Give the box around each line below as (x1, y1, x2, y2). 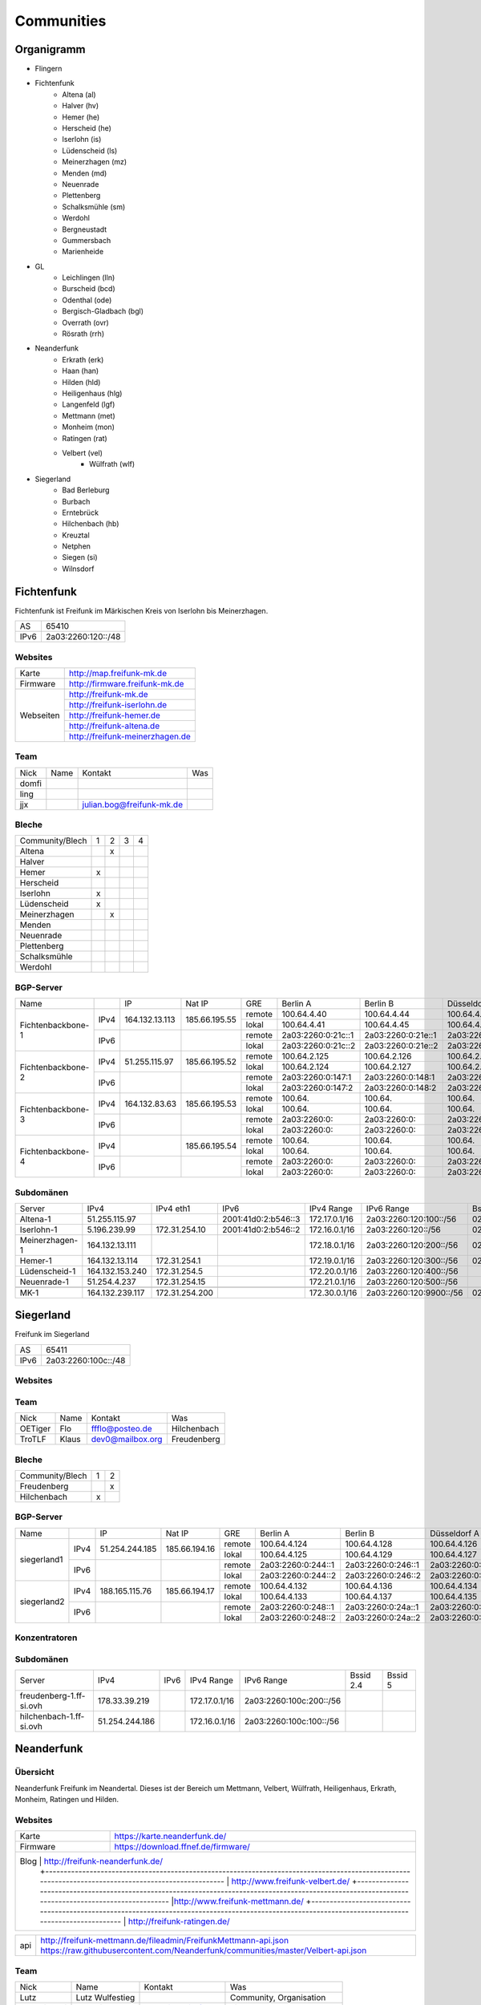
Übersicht (14, 1767, 55, 1778)
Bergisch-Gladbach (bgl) (62, 306, 144, 316)
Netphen (62, 541, 91, 551)
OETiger (19, 1424, 51, 1435)
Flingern (34, 64, 63, 74)
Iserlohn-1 (19, 1224, 58, 1235)
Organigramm (14, 43, 86, 56)
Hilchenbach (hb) (62, 519, 119, 529)
